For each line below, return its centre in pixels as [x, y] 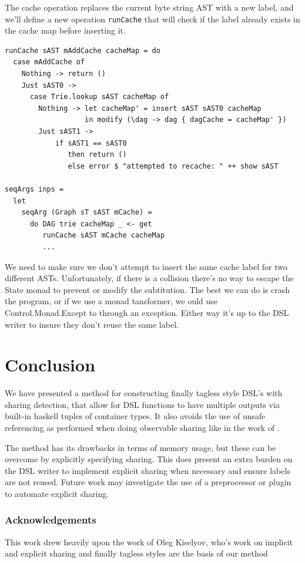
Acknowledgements [51, 520]
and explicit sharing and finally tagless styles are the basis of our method [136, 553]
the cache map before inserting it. [65, 30]
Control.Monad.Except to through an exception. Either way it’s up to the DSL [147, 312]
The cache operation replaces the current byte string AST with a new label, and [149, 7]
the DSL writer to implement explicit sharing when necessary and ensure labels [148, 470]
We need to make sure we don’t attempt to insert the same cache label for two [146, 266]
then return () [97, 155]
